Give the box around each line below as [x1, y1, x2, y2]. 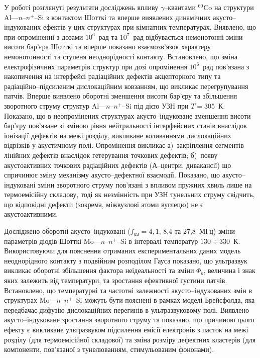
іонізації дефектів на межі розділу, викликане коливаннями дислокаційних [4, 130, 231, 140]
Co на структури [203, 2, 254, 12]
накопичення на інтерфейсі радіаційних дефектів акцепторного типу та [4, 71, 221, 81]
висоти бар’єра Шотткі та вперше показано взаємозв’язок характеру [4, 41, 211, 52]
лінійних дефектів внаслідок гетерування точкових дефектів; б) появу [4, 149, 218, 160]
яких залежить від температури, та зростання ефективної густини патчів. [4, 275, 227, 286]
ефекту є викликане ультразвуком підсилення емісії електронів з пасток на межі [4, 324, 248, 334]
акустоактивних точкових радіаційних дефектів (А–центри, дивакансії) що [4, 159, 231, 170]
